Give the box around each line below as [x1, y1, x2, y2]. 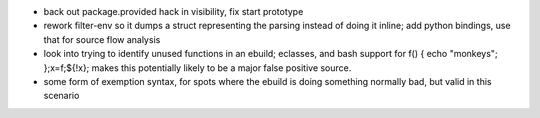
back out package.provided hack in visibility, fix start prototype [43, 6, 304, 17]
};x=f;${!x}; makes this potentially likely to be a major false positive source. [43, 61, 352, 74]
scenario [43, 90, 80, 102]
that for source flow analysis [43, 33, 161, 45]
